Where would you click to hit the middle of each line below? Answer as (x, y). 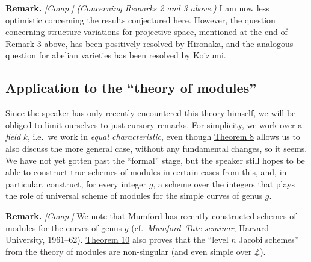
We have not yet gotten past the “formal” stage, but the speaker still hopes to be (155, 160)
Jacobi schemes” (269, 239)
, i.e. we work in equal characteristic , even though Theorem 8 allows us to (164, 136)
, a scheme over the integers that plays (224, 183)
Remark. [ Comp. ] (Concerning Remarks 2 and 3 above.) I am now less (137, 8)
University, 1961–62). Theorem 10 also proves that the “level (117, 239)
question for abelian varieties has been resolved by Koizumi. (116, 55)
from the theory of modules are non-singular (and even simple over (129, 251)
